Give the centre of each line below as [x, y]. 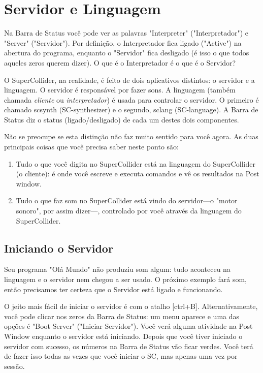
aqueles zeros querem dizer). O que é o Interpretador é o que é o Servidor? [120, 62]
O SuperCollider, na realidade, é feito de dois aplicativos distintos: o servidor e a [129, 80]
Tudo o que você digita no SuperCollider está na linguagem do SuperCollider [136, 163]
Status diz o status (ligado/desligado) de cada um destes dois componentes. [122, 119]
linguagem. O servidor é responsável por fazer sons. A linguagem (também [120, 90]
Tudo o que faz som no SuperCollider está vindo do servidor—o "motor [127, 200]
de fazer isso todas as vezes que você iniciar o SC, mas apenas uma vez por [121, 356]
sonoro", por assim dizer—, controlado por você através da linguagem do [129, 211]
